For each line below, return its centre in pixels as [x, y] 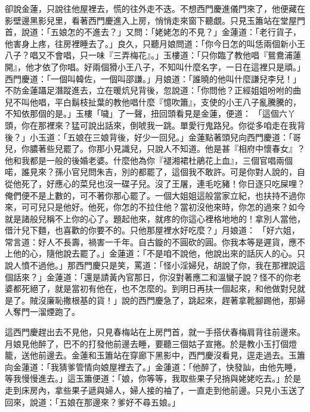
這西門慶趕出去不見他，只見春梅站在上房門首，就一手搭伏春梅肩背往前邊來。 [155, 332]
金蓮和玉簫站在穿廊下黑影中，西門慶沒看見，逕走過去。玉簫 [188, 355]
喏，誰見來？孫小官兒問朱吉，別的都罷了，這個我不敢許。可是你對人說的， [151, 172]
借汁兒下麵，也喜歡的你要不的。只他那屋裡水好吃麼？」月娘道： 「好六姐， [152, 230]
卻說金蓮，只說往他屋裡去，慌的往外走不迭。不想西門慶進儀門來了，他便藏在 [155, 8]
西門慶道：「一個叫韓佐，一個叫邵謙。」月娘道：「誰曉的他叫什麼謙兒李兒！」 [153, 78]
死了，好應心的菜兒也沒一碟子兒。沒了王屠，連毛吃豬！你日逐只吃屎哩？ [163, 183]
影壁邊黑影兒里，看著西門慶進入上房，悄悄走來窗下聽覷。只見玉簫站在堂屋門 [155, 20]
